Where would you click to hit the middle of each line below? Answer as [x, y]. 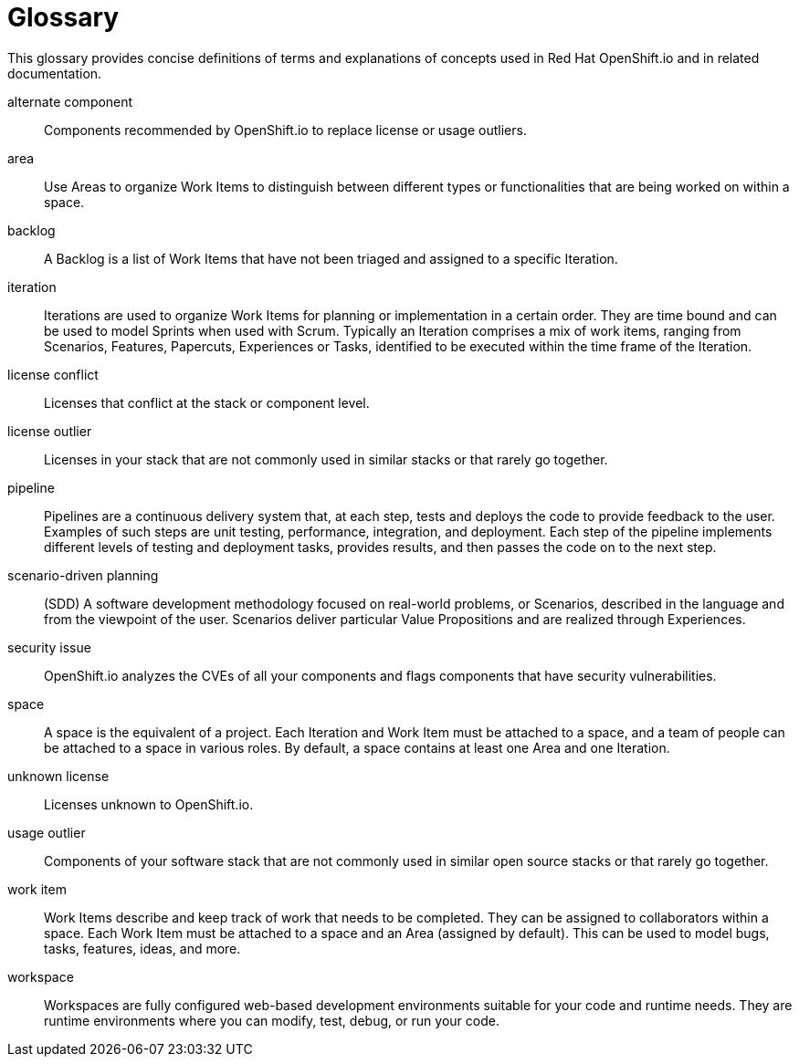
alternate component [70, 101]
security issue [49, 647]
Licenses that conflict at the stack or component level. [207, 402]
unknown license [58, 776]
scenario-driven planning [83, 575]
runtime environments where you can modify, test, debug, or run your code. [272, 1020]
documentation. [55, 73]
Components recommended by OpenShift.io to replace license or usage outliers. [285, 130]
